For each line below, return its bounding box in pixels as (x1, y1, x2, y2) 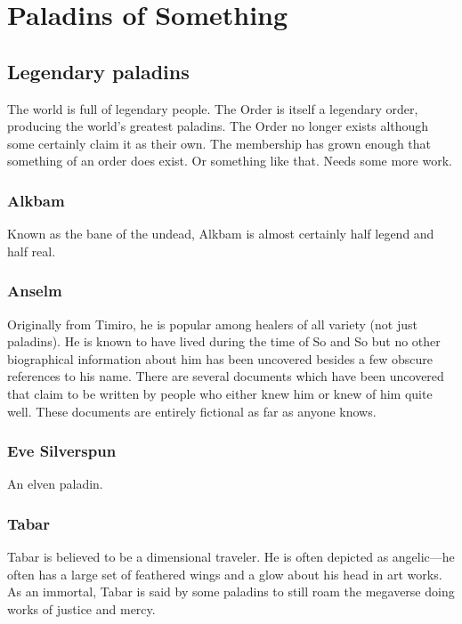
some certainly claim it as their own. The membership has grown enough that (7, 134, 432, 152)
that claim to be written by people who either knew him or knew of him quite (7, 384, 433, 402)
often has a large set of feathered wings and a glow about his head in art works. (7, 564, 442, 583)
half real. (7, 241, 56, 260)
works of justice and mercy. (7, 599, 156, 618)
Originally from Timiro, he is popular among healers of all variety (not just (7, 314, 417, 333)
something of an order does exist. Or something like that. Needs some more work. (7, 151, 452, 170)
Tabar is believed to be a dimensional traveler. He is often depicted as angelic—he (7, 547, 455, 566)
